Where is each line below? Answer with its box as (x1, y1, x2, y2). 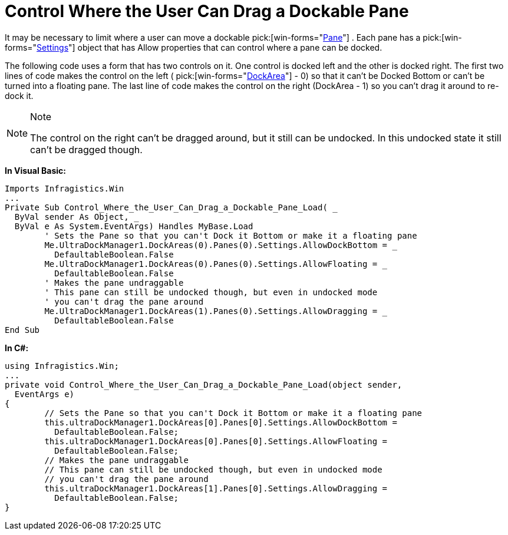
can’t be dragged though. (30, 143, 143, 156)
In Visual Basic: (5, 165, 66, 176)
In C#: (5, 342, 29, 353)
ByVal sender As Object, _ (14, 212, 139, 222)
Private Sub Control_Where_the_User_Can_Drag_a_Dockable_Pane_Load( (5, 202, 328, 212)
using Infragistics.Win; (5, 361, 119, 371)
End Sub (5, 325, 40, 335)
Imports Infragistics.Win (5, 183, 124, 193)
